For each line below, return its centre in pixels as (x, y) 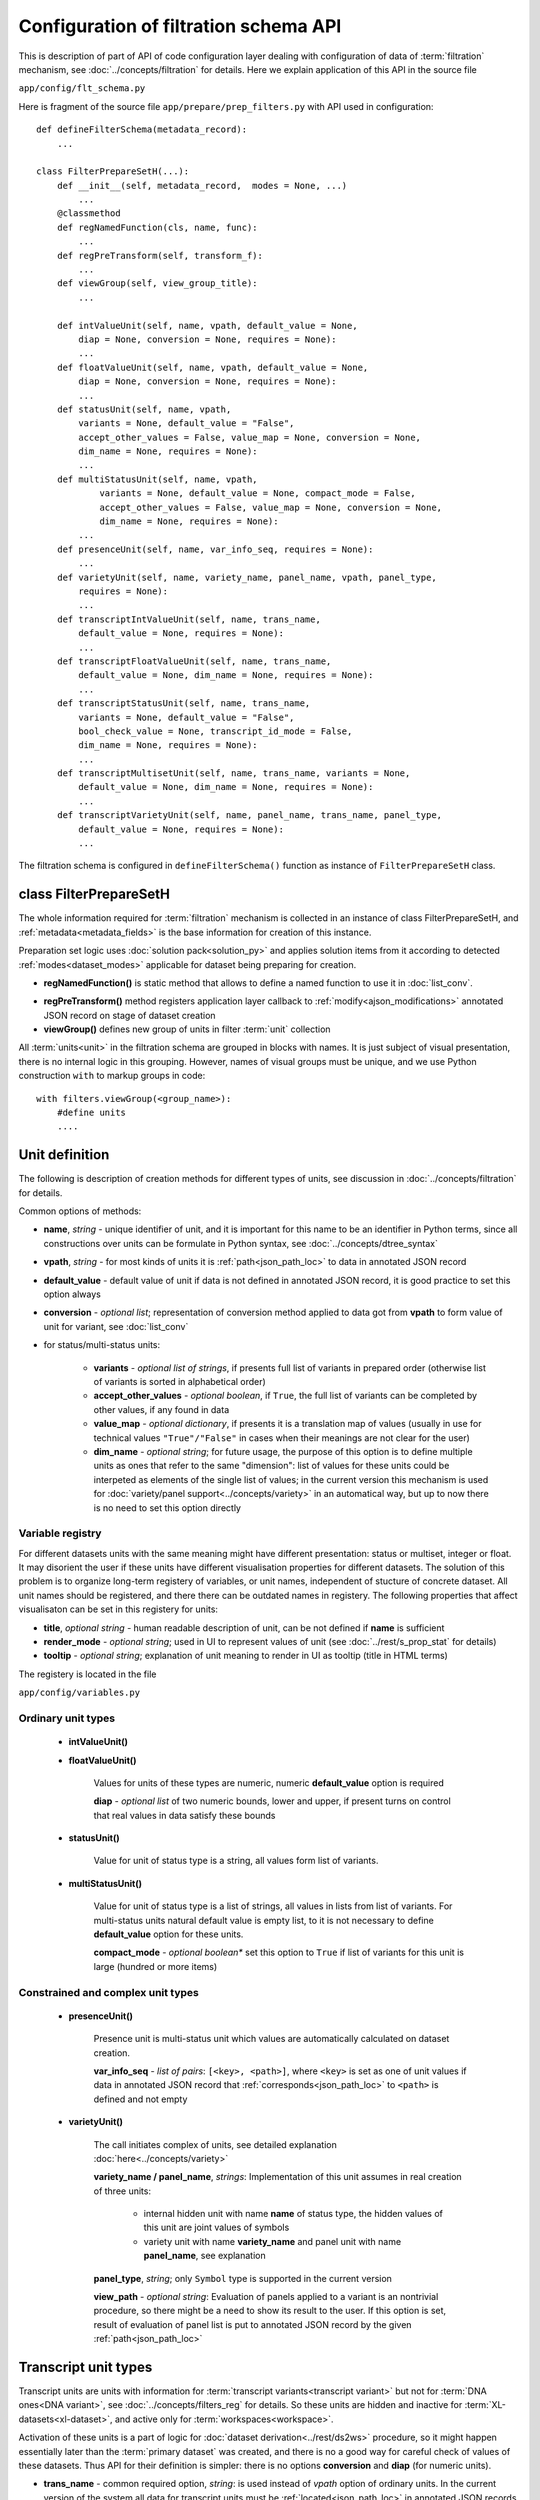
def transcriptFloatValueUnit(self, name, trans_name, (194, 661)
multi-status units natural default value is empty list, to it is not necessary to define (263, 1920)
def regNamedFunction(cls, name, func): (157, 227)
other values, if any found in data (161, 1409)
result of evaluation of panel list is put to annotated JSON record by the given (252, 2324)
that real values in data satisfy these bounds (184, 1815)
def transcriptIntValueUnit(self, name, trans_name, (189, 619)
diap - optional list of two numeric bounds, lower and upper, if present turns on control (272, 1801)
